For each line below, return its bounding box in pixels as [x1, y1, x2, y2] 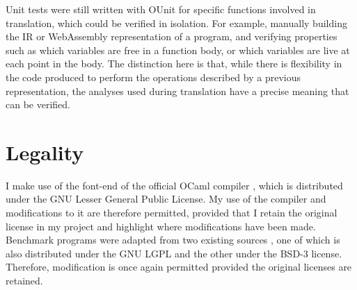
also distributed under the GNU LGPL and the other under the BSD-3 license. [6, 246, 342, 260]
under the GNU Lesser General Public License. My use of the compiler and [6, 191, 326, 206]
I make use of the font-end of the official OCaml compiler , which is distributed [6, 178, 343, 192]
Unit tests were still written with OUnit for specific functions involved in [6, 2, 316, 16]
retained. [6, 273, 43, 288]
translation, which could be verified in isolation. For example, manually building [6, 15, 347, 30]
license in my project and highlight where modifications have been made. [6, 219, 316, 233]
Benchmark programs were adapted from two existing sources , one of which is [6, 232, 340, 247]
